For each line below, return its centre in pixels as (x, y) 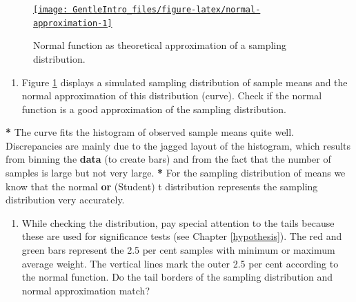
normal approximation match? (86, 290)
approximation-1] (73, 23)
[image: (51, 10)
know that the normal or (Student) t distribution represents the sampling (162, 186)
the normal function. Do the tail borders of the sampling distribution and (177, 277)
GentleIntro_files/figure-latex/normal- (167, 10)
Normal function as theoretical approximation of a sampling (160, 45)
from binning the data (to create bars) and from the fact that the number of (168, 159)
